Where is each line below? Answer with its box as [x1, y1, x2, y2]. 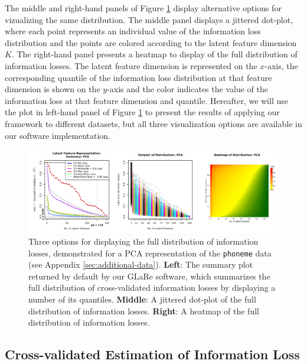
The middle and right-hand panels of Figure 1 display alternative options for [5, 2, 282, 14]
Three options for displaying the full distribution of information [28, 235, 259, 247]
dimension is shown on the [5, 83, 100, 95]
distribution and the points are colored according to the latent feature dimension [5, 36, 297, 48]
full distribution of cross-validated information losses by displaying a [28, 281, 276, 294]
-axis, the [264, 59, 298, 71]
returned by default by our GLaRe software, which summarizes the [28, 269, 270, 282]
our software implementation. [5, 129, 111, 141]
